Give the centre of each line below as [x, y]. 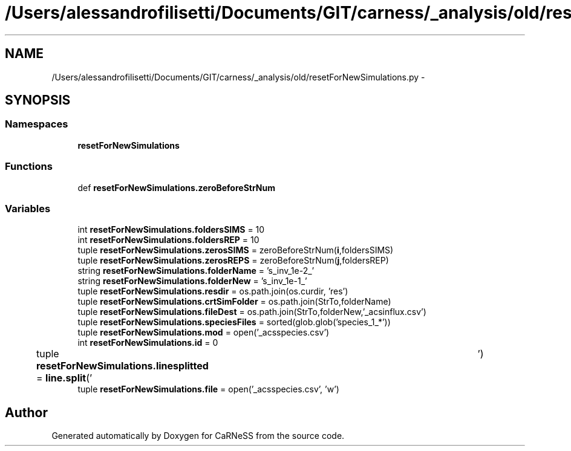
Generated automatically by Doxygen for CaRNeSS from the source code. [198, 436]
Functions [29, 167]
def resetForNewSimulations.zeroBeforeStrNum [177, 187]
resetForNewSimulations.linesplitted [122, 366]
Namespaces [37, 124]
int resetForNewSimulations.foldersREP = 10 [168, 240]
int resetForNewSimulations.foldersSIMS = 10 [171, 230]
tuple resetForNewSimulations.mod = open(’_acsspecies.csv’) [204, 333]
